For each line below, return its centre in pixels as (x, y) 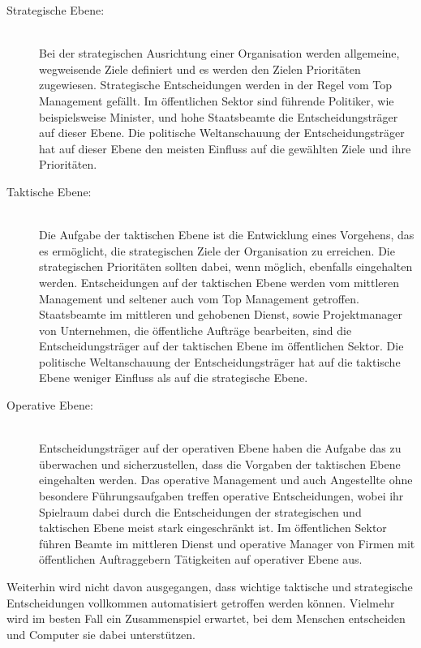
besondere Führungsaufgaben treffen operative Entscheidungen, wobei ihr (221, 496)
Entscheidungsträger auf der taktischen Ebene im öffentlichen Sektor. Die (221, 346)
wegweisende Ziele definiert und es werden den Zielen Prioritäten (200, 69)
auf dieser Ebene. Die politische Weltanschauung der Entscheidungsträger (222, 133)
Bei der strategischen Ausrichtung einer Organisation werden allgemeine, (219, 53)
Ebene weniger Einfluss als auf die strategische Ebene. (174, 378)
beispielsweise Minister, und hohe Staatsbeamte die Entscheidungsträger (219, 116)
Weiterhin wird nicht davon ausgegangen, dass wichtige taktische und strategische (210, 586)
